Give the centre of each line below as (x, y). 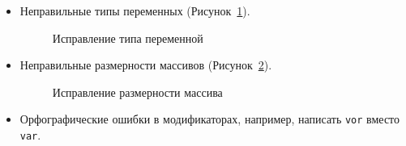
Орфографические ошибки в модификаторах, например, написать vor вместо (210, 119)
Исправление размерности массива (137, 92)
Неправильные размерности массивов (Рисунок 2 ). (146, 65)
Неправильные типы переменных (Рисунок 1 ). (135, 10)
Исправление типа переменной (128, 38)
